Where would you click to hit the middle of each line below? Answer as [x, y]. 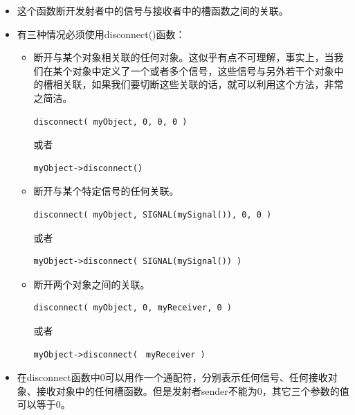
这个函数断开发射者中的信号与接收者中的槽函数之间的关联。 [153, 10]
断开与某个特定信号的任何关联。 [106, 191]
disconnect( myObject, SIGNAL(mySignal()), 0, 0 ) [153, 214]
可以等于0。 [44, 404]
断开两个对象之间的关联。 [92, 284]
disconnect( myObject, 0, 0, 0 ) [110, 122]
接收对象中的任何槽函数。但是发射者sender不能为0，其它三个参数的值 [193, 390]
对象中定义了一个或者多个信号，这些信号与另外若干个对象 [203, 70]
